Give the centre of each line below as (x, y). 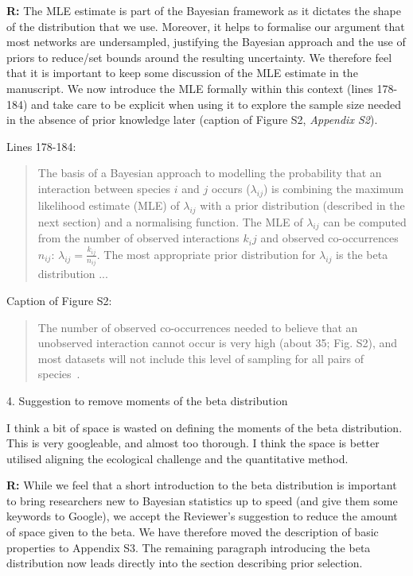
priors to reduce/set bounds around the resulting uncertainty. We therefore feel (199, 57)
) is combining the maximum (334, 188)
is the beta (362, 254)
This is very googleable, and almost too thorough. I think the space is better (193, 443)
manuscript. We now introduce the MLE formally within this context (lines (190, 88)
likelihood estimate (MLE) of (109, 205)
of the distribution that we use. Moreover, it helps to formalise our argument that (206, 26)
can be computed (365, 221)
